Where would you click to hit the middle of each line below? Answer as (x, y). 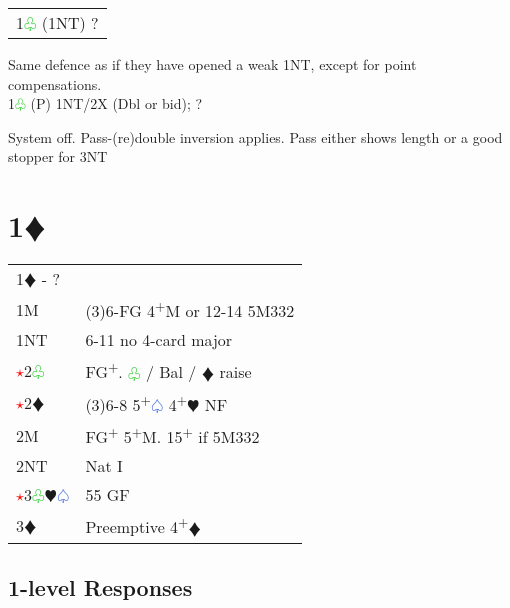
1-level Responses (100, 587)
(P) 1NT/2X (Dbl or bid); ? (116, 103)
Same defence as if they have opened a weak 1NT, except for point (212, 64)
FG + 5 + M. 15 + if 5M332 (172, 435)
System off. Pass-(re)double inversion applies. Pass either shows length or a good (255, 136)
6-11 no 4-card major (159, 340)
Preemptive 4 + (137, 525)
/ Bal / (171, 372)
